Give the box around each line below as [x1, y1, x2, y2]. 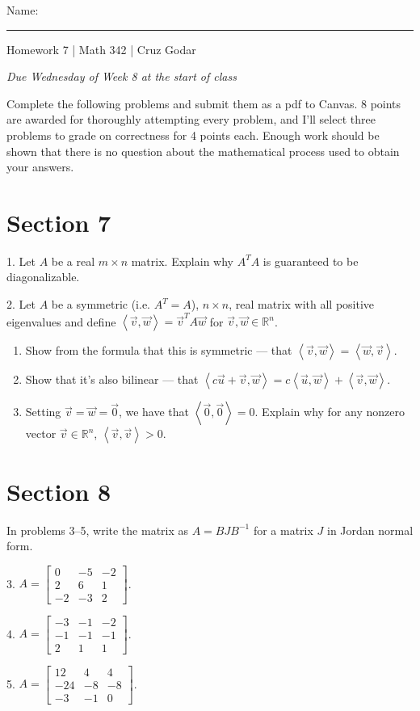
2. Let [6, 296, 36, 313]
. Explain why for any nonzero [254, 403, 405, 420]
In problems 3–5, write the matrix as [6, 521, 189, 538]
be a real [51, 252, 95, 269]
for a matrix [253, 521, 313, 538]
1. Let [6, 252, 36, 269]
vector [25, 425, 57, 442]
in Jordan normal [326, 521, 414, 538]
